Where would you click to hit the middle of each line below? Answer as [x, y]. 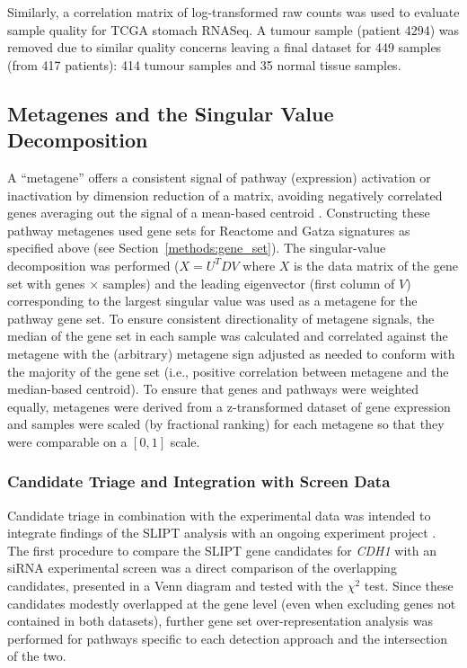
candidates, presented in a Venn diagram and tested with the [176, 586]
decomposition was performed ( [93, 265]
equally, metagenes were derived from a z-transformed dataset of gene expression [229, 406]
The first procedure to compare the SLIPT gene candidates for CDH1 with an [222, 550]
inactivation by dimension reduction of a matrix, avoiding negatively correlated [225, 195]
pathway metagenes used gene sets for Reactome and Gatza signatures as [209, 230]
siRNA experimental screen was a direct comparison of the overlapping [202, 568]
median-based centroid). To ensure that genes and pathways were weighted [213, 389]
